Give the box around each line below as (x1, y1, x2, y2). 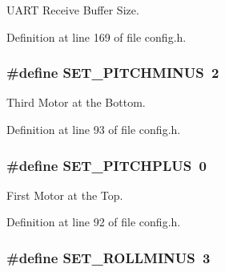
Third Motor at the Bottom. (6, 94, 146, 111)
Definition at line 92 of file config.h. (6, 213, 181, 230)
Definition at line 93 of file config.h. (6, 121, 181, 137)
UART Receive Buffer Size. (6, 2, 139, 18)
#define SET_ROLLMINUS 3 (6, 247, 211, 267)
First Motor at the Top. (6, 186, 123, 203)
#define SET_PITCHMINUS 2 (6, 63, 219, 83)
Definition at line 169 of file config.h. (6, 28, 187, 45)
